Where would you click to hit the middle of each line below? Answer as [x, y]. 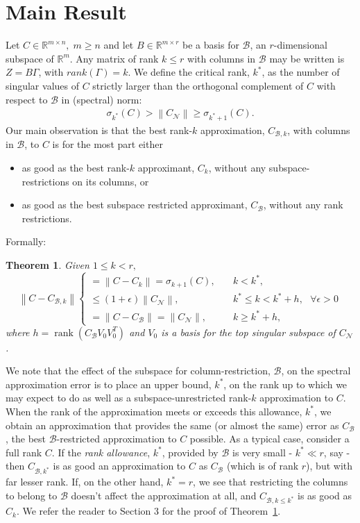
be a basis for [211, 45]
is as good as [324, 495]
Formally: [26, 241]
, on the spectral [316, 371]
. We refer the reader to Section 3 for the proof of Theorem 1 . [148, 511]
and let [119, 45]
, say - [337, 452]
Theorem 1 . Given [48, 264]
